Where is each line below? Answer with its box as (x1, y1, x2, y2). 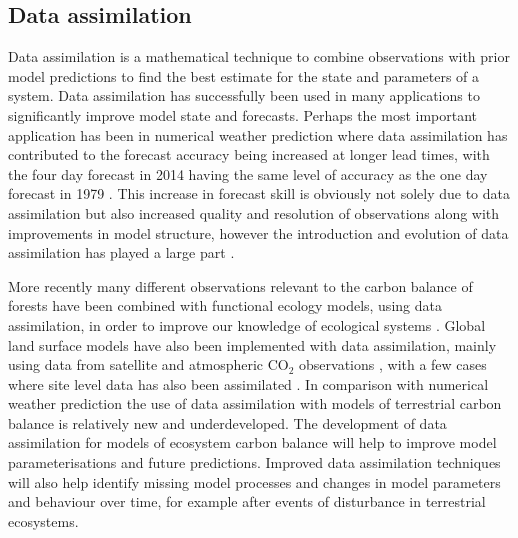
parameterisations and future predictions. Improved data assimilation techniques (8, 452, 501, 473)
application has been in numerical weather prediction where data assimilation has (8, 124, 508, 145)
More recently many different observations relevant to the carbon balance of (8, 275, 473, 296)
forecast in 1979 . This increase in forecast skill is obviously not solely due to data (8, 183, 510, 204)
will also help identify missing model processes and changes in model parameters (8, 471, 501, 492)
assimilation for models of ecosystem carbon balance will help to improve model (8, 432, 497, 453)
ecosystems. (8, 510, 79, 531)
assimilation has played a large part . (8, 242, 235, 263)
